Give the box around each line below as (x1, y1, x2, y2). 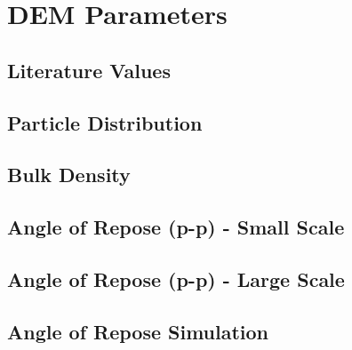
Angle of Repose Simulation (7, 317, 269, 345)
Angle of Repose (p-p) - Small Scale (7, 213, 345, 241)
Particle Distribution (7, 108, 203, 136)
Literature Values (7, 56, 171, 84)
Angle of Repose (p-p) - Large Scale (7, 265, 345, 292)
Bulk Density (7, 161, 131, 188)
